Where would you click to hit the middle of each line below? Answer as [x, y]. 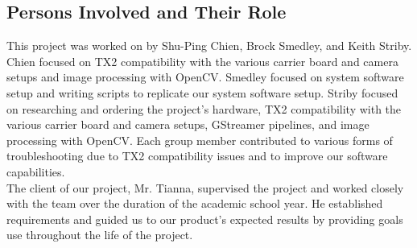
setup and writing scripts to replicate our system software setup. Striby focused [202, 92]
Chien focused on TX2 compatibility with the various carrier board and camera [202, 61]
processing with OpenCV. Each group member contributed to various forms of [200, 140]
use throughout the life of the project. [100, 235]
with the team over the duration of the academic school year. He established [195, 203]
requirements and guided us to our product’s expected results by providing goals [205, 219]
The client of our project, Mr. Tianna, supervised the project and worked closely [205, 187]
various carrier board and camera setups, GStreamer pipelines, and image [188, 124]
